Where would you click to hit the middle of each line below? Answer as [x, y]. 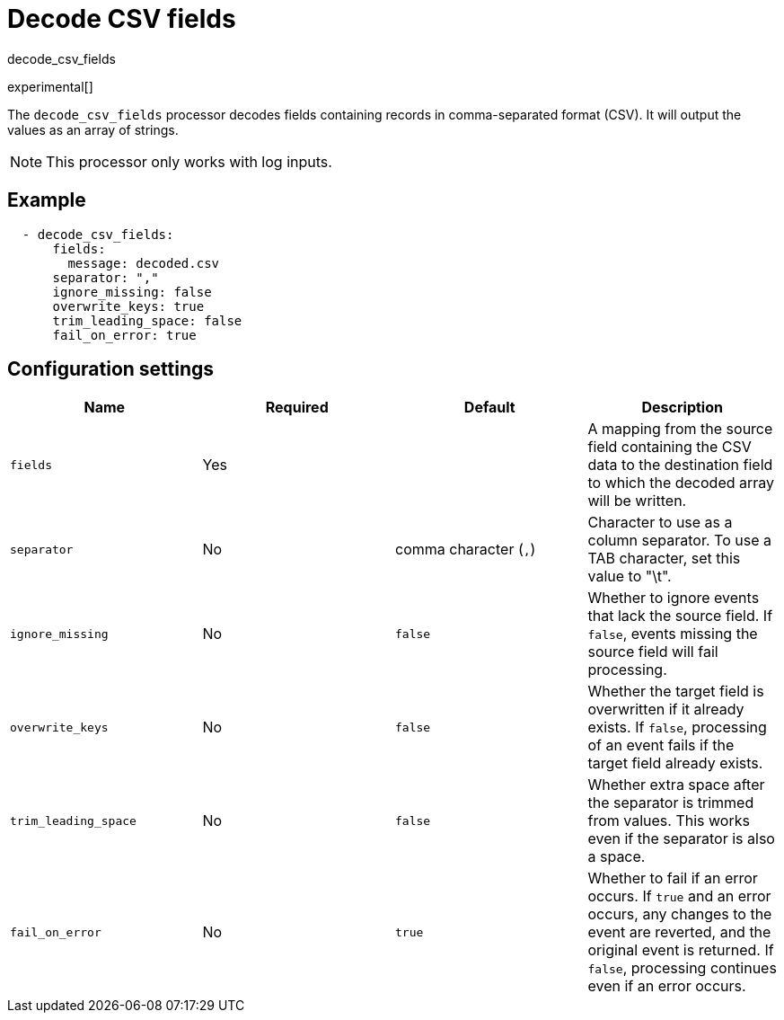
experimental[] [50, 86]
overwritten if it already [666, 710]
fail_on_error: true [124, 335]
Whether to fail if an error [673, 878]
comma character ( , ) [466, 550]
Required [297, 408]
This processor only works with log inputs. [189, 161]
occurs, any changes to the [680, 914]
